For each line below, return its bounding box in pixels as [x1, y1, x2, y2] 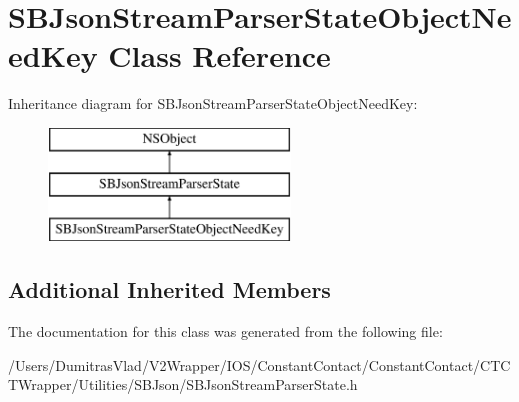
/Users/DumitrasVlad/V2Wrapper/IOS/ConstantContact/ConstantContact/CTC [8, 354, 511, 375]
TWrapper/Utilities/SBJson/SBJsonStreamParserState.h [8, 374, 358, 395]
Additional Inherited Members [8, 274, 331, 305]
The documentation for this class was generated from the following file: [8, 321, 443, 342]
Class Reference [108, 35, 331, 76]
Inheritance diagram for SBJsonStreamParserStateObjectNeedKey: [8, 93, 418, 114]
